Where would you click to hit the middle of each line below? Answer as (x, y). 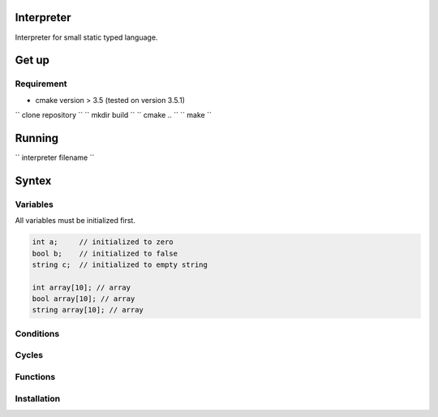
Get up (32, 60)
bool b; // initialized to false (105, 253)
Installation (38, 398)
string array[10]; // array (88, 310)
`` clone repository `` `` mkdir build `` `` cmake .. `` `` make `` (114, 115)
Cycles (29, 355)
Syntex (33, 181)
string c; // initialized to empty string (120, 264)
